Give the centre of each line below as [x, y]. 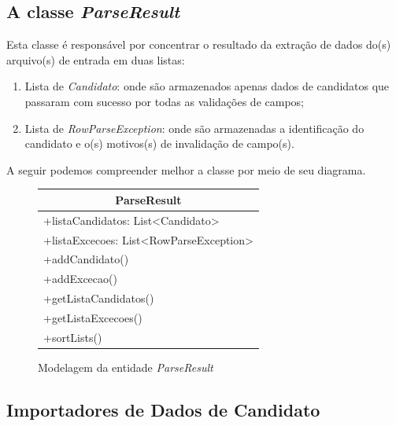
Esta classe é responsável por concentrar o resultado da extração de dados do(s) [199, 44]
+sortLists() [73, 337]
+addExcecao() [80, 279]
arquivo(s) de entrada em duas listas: [96, 59]
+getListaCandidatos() [99, 298]
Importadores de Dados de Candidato [163, 409]
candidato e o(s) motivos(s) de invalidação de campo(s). [159, 143]
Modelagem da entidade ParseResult [126, 367]
